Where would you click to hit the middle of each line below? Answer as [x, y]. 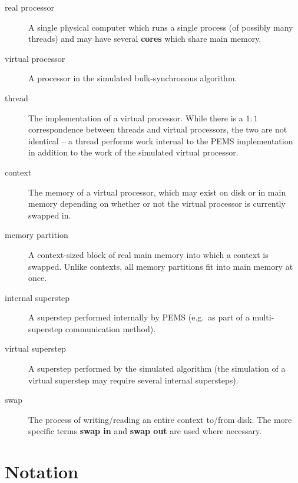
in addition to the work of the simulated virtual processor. [133, 152]
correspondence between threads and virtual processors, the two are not [158, 129]
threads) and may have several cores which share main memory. [145, 39]
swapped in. [50, 215]
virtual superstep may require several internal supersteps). [133, 380]
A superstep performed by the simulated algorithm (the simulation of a [157, 368]
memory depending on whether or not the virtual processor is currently [157, 204]
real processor [29, 7]
